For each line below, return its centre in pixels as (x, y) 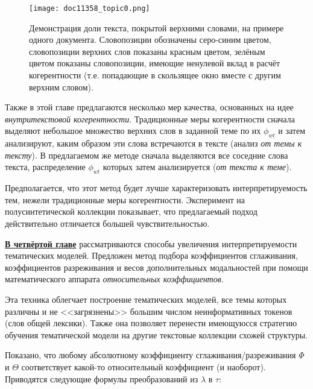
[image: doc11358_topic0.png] (90, 8)
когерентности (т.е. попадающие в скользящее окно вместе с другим (155, 75)
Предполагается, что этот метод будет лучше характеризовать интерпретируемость (156, 188)
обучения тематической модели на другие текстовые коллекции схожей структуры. (156, 334)
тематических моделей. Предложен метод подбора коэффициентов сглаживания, (151, 255)
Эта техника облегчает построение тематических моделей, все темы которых (146, 299)
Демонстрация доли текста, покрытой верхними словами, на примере (156, 27)
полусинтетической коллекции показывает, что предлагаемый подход (131, 211)
